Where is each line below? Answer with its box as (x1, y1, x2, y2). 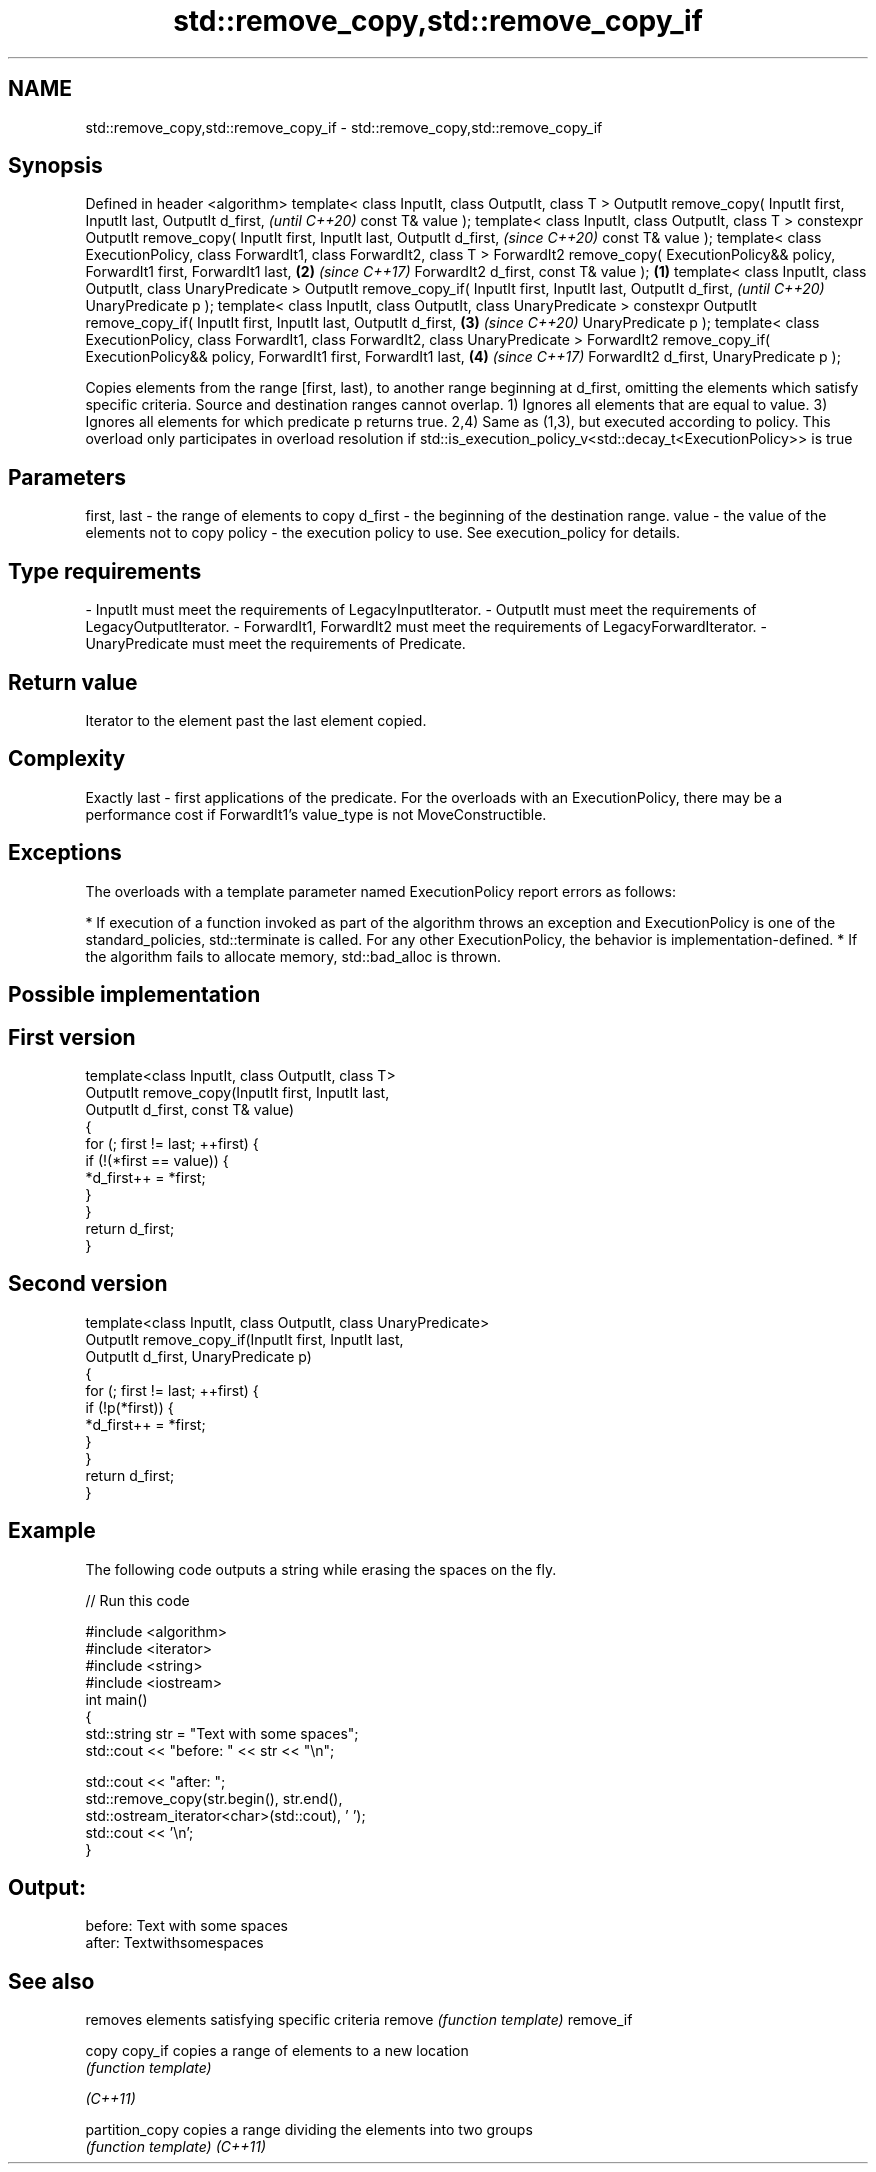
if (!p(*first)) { (85, 1398, 174, 1416)
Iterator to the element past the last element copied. (85, 711, 427, 729)
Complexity (8, 746, 126, 772)
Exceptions (8, 840, 122, 866)
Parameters (8, 464, 126, 490)
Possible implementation (8, 982, 261, 1008)
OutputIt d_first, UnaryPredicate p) (85, 1347, 312, 1365)
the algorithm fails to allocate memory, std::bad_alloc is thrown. (85, 947, 502, 965)
